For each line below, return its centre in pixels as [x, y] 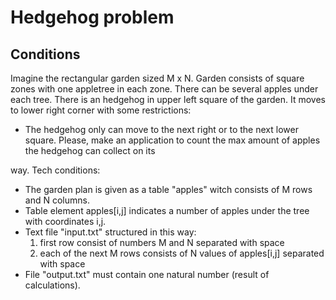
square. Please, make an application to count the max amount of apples [172, 140]
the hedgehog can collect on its [90, 150]
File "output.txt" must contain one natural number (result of [147, 274]
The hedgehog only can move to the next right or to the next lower [161, 129]
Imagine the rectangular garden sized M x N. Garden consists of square [157, 78]
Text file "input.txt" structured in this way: [110, 232]
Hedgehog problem [92, 17]
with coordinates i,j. [65, 221]
